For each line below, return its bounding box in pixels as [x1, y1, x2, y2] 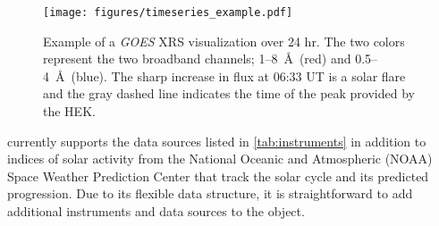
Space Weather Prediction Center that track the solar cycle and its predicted [7, 166, 429, 185]
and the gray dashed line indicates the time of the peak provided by [43, 84, 415, 103]
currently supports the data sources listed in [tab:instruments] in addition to [7, 131, 426, 150]
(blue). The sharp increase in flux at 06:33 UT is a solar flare [71, 66, 406, 85]
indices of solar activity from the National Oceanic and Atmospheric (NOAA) [7, 149, 433, 168]
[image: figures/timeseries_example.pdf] [43, 6, 293, 19]
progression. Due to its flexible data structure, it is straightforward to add [7, 184, 413, 203]
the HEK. [43, 102, 96, 121]
